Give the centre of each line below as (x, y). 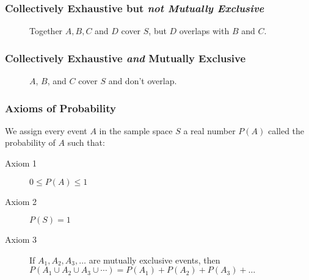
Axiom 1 (21, 163)
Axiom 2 (21, 201)
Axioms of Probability (60, 108)
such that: (86, 142)
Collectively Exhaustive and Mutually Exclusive (125, 58)
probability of (30, 142)
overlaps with (204, 31)
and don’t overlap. (143, 81)
